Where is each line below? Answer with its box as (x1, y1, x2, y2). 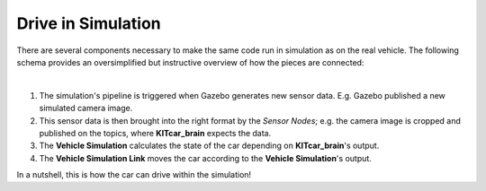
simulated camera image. (39, 103, 133, 114)
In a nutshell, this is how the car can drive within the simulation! (16, 169, 252, 180)
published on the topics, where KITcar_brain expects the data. (39, 127, 272, 138)
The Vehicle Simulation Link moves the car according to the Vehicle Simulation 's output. (39, 152, 373, 163)
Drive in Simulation (16, 13, 161, 33)
